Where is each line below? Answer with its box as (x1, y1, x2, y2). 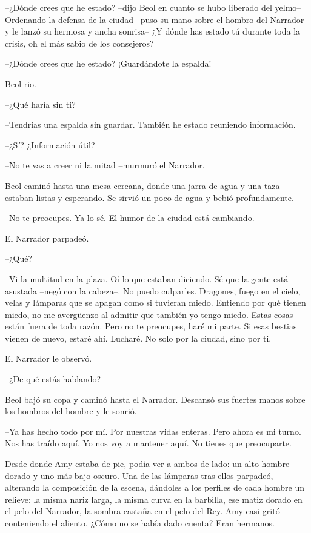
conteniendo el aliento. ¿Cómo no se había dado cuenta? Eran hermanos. (5, 517, 275, 529)
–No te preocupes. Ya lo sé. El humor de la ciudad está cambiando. (5, 211, 255, 224)
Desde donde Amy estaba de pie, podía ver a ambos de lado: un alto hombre (5, 457, 290, 470)
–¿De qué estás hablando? (5, 372, 101, 385)
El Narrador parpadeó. (5, 231, 89, 244)
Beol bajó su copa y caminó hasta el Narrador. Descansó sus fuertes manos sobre (5, 392, 306, 405)
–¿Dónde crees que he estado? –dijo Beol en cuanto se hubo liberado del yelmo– (5, 1, 301, 13)
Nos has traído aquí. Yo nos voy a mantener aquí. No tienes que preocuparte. (5, 437, 292, 449)
